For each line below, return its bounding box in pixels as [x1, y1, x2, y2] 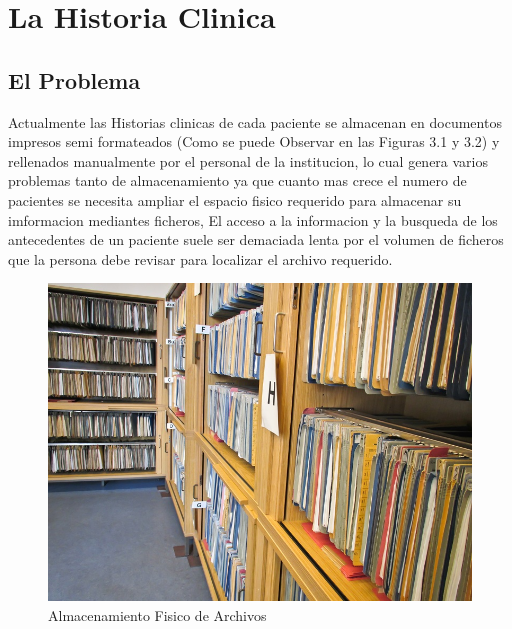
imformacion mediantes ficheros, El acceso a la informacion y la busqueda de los [8, 209, 498, 230]
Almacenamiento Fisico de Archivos [48, 604, 267, 625]
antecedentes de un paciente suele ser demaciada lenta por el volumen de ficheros [8, 229, 504, 250]
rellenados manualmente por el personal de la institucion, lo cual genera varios [8, 150, 489, 171]
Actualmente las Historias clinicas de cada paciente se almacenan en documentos [8, 111, 502, 132]
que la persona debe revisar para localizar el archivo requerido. [8, 248, 393, 269]
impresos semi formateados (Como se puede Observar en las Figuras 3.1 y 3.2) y [8, 131, 500, 152]
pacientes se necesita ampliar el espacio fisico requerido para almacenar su [8, 189, 462, 210]
